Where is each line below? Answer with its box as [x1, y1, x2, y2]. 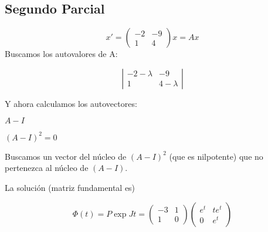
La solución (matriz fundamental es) [5, 181, 135, 194]
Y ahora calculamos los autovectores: [5, 97, 137, 109]
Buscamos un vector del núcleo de [5, 150, 127, 162]
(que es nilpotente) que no [169, 150, 263, 162]
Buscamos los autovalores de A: [5, 48, 118, 60]
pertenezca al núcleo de [5, 162, 89, 174]
